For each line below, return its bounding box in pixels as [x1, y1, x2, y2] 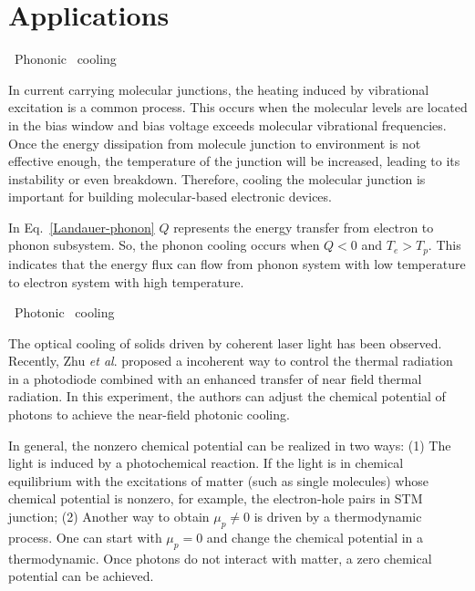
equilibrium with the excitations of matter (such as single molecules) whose [8, 471, 429, 490]
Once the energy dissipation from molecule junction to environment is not [8, 133, 421, 152]
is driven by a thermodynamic [253, 507, 422, 526]
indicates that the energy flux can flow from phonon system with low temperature [8, 254, 466, 273]
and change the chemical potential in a [206, 527, 424, 546]
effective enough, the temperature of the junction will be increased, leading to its [8, 151, 460, 171]
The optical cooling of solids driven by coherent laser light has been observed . [8, 333, 442, 352]
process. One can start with [8, 527, 162, 546]
